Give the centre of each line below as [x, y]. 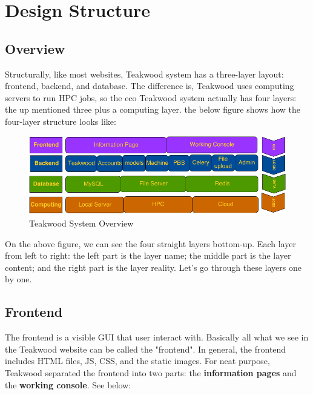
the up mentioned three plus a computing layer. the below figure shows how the [153, 109]
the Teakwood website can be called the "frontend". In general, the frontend [146, 349]
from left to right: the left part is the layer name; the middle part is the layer [148, 255]
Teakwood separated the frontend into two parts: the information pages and [151, 372]
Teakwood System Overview [81, 223]
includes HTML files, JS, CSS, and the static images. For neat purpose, [137, 361]
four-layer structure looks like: [61, 121]
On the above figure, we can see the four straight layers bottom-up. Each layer [150, 243]
